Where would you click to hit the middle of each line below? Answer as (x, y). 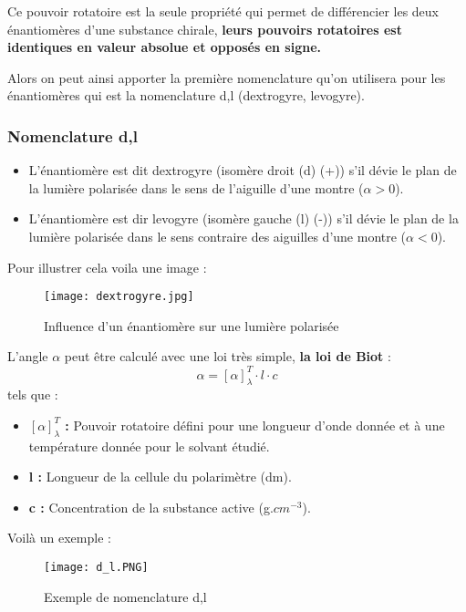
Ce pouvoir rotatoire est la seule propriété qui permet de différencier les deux (223, 11)
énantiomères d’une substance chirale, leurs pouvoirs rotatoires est (205, 29)
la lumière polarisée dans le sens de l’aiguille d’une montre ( (196, 187)
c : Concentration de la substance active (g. (151, 507)
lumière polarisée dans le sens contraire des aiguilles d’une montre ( (217, 236)
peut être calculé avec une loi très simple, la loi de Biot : (228, 356)
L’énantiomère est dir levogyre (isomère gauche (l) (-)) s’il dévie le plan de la (243, 218)
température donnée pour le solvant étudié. (149, 446)
